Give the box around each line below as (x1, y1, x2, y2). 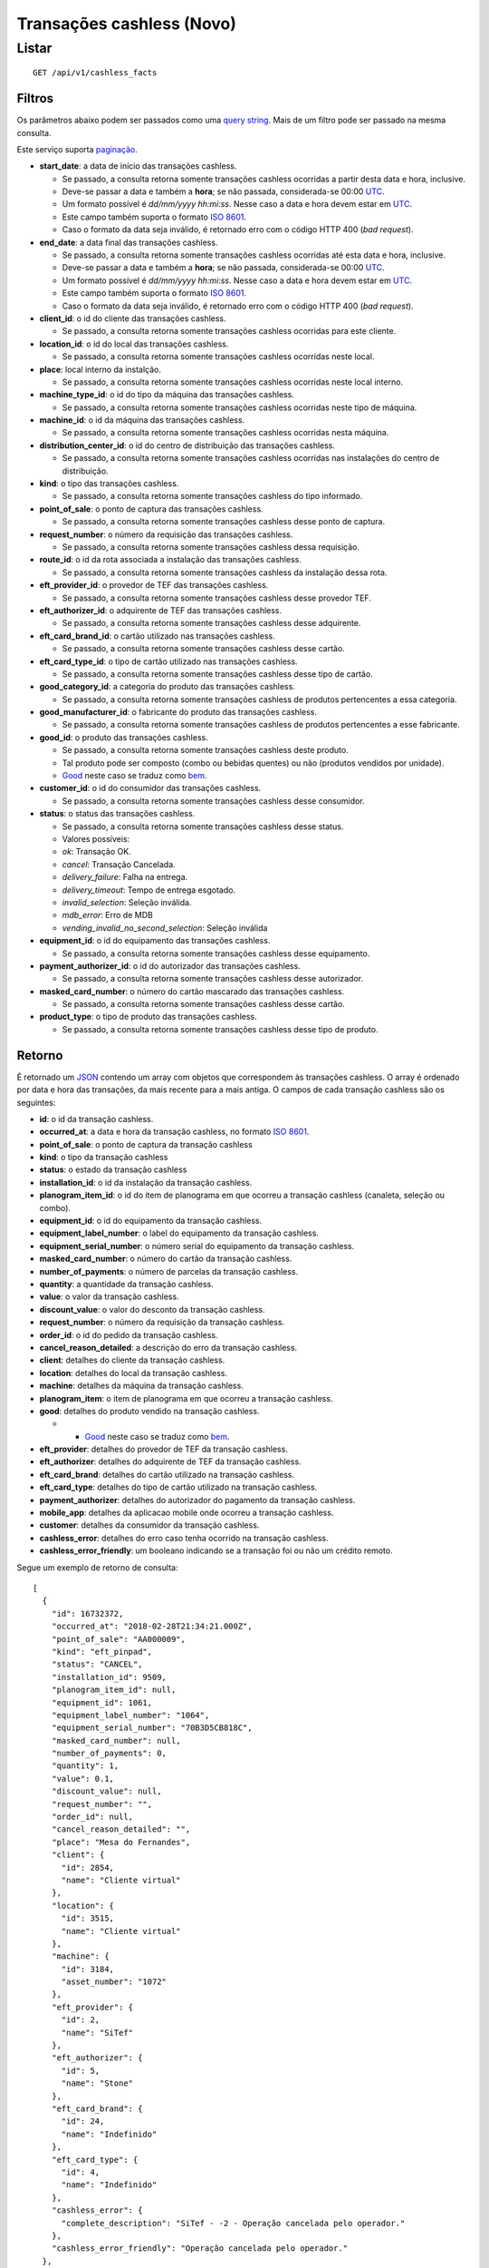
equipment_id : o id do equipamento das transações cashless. (39, 935, 271, 946)
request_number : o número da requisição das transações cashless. (39, 529, 293, 540)
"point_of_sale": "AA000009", (51, 1634, 186, 1644)
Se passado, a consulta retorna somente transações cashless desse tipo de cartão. (62, 668, 373, 679)
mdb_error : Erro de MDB (62, 910, 153, 921)
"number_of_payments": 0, (51, 1748, 168, 1759)
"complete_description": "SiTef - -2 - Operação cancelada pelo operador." (61, 2218, 406, 2228)
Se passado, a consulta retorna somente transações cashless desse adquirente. (62, 618, 361, 629)
